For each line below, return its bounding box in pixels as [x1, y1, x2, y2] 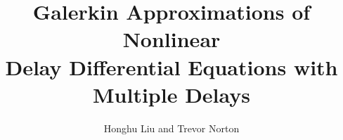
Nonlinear [122, 25, 221, 53]
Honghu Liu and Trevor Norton [103, 120, 240, 135]
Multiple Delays [92, 79, 250, 108]
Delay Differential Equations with [5, 52, 338, 81]
